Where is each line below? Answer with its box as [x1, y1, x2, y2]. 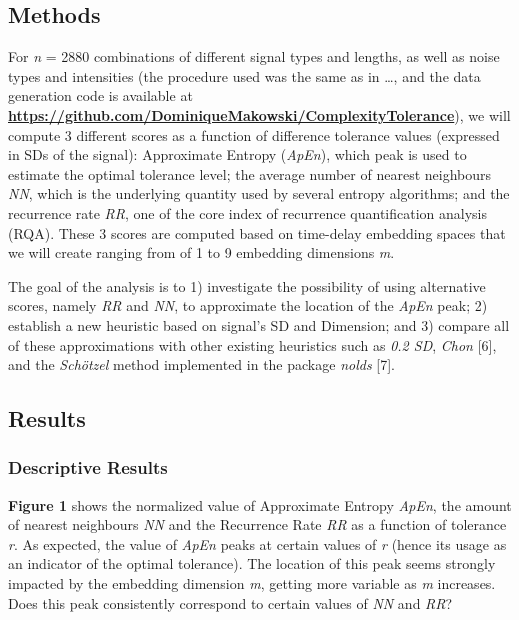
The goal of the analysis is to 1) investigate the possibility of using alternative [8, 275, 486, 296]
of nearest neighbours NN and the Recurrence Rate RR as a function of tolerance [8, 514, 507, 535]
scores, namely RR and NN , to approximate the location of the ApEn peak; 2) [8, 295, 488, 316]
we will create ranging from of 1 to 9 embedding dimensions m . [8, 242, 395, 263]
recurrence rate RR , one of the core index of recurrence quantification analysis [8, 202, 487, 223]
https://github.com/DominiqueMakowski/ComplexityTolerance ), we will [8, 104, 511, 125]
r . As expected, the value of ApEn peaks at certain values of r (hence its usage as [8, 533, 507, 554]
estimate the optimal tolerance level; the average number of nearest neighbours [8, 163, 491, 184]
